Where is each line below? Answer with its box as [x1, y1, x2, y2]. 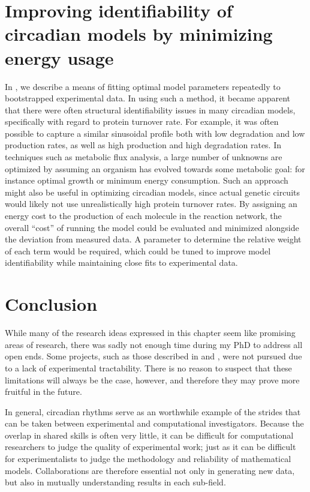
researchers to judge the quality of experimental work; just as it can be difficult [5, 440, 296, 453]
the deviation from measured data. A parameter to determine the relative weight [5, 233, 302, 245]
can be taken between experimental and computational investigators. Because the [5, 417, 304, 430]
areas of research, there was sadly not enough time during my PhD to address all [5, 338, 303, 350]
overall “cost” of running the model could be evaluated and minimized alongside [5, 221, 299, 233]
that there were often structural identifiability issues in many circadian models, [5, 103, 296, 116]
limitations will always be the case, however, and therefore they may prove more [5, 373, 300, 386]
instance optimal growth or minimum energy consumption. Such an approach [5, 174, 288, 187]
